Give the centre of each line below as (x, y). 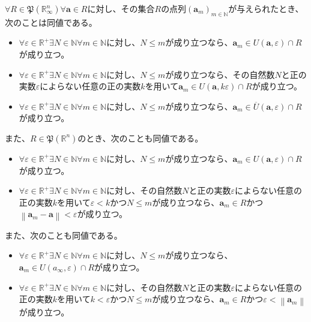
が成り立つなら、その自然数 (220, 74)
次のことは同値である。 (51, 22)
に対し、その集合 (121, 8)
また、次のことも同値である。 (64, 235)
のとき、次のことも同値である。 (140, 138)
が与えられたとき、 (266, 8)
